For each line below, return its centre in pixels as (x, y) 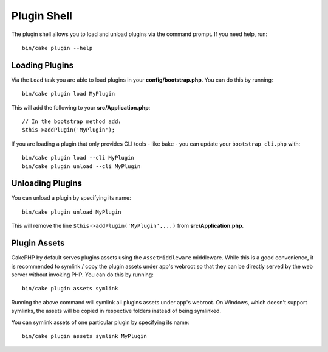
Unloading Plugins (46, 184)
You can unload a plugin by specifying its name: (71, 198)
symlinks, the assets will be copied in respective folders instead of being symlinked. (116, 311)
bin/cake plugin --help (57, 48)
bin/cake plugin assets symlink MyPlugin (84, 336)
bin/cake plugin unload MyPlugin (72, 212)
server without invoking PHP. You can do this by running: (83, 275)
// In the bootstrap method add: (72, 121)
